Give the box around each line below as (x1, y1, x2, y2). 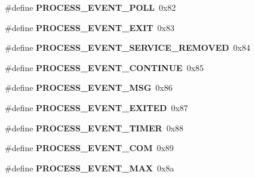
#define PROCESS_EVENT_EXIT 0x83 (5, 21, 174, 33)
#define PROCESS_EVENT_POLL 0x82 (5, 1, 176, 13)
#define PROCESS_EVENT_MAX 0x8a (5, 161, 174, 174)
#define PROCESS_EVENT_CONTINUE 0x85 (5, 61, 204, 73)
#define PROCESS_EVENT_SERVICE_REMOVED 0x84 (5, 41, 250, 54)
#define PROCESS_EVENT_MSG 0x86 (5, 81, 173, 94)
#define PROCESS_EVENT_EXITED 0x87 (5, 101, 188, 113)
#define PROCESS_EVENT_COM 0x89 (5, 142, 174, 154)
